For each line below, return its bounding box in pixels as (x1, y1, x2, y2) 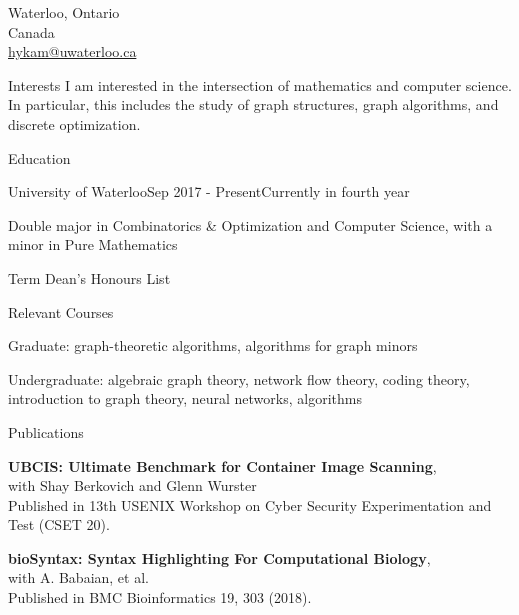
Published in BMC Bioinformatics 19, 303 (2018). (8, 587, 312, 608)
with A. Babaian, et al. (8, 567, 149, 588)
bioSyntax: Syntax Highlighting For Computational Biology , (8, 547, 431, 568)
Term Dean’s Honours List (8, 267, 171, 288)
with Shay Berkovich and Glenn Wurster (8, 475, 257, 496)
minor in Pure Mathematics (8, 234, 178, 255)
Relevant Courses (8, 301, 114, 322)
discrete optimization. (8, 113, 141, 134)
